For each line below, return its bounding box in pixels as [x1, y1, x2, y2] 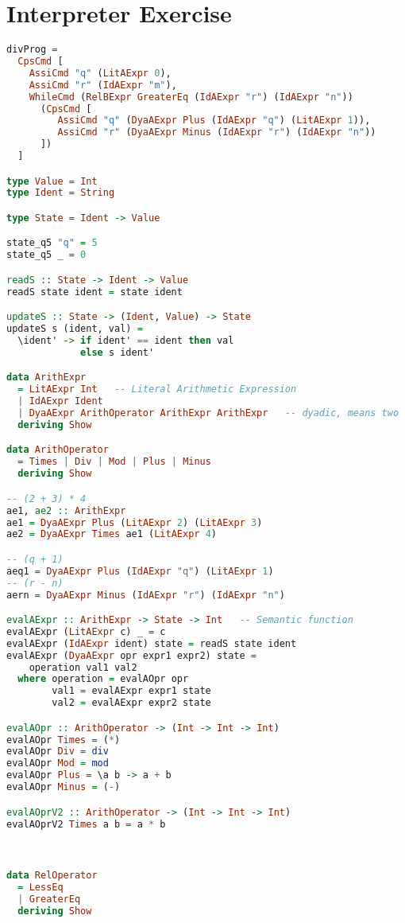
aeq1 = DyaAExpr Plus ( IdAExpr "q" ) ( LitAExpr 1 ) [6, 565, 274, 577]
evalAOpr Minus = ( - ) [6, 781, 121, 793]
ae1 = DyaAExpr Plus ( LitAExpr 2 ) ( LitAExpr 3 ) [6, 516, 263, 528]
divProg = [6, 44, 58, 56]
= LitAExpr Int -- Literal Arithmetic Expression [17, 384, 297, 395]
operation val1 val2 [29, 661, 137, 673]
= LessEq [17, 882, 64, 894]
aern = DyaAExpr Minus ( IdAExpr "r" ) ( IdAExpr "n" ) [6, 589, 285, 601]
